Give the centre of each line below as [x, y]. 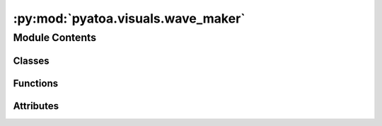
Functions [36, 83]
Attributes [36, 106]
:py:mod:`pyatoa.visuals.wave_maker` [129, 18]
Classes [31, 61]
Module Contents [55, 38]
